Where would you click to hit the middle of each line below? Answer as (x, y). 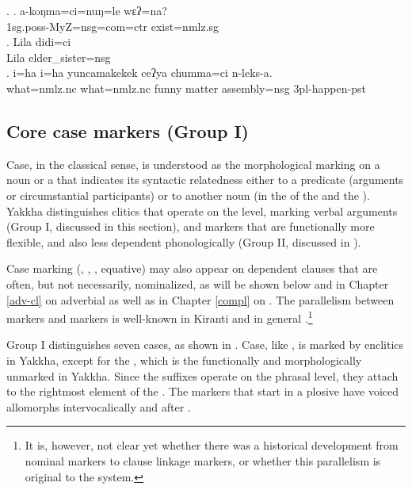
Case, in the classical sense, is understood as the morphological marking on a (193, 164)
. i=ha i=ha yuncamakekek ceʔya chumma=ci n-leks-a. (139, 73)
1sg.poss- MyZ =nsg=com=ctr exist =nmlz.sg (113, 26)
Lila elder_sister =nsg (59, 57)
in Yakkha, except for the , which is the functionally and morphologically (184, 360)
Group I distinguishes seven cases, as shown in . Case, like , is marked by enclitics (205, 345)
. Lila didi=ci (39, 42)
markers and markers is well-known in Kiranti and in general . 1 (160, 317)
